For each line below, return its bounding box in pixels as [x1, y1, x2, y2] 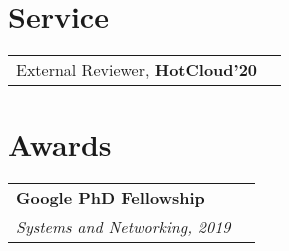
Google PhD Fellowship [16, 186, 205, 210]
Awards [8, 124, 112, 165]
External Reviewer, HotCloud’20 [16, 58, 258, 82]
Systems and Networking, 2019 [16, 215, 231, 239]
